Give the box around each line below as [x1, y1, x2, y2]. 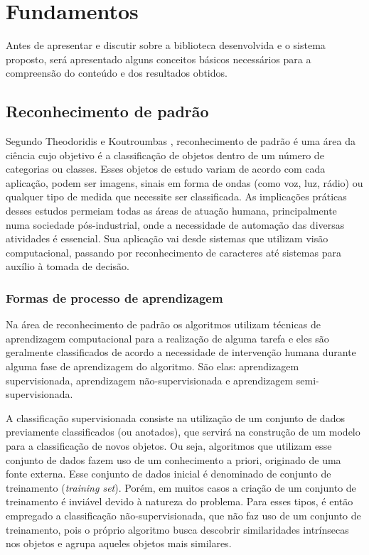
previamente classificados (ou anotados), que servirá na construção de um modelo [6, 424, 360, 439]
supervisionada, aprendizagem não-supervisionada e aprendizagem [6, 372, 294, 387]
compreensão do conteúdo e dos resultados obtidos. [6, 65, 228, 80]
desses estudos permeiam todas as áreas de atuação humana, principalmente [6, 203, 337, 218]
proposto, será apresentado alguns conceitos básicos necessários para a [6, 51, 311, 66]
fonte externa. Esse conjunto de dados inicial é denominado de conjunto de [6, 466, 331, 481]
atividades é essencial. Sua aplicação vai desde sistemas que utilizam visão [6, 231, 328, 246]
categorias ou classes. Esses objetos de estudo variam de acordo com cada [6, 161, 326, 176]
